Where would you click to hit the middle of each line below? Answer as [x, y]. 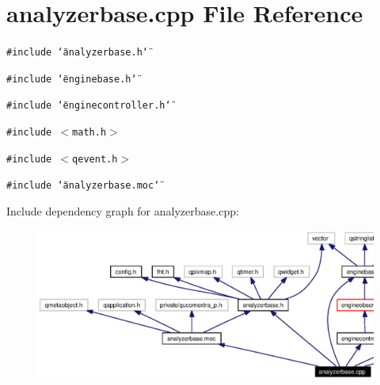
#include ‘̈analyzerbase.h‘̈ [77, 53]
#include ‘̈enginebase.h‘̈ [72, 79]
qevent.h [95, 159]
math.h [89, 133]
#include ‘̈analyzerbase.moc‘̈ [83, 186]
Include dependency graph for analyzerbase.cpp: [123, 211]
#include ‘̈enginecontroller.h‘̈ [89, 106]
